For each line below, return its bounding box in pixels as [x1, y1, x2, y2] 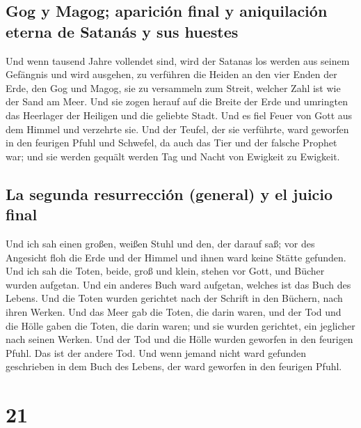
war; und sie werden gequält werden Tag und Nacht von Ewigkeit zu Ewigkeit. [6, 148, 340, 163]
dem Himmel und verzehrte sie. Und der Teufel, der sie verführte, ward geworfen [6, 121, 349, 136]
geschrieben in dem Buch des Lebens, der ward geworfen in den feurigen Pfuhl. [6, 359, 342, 374]
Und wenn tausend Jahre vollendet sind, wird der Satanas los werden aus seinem [6, 53, 350, 68]
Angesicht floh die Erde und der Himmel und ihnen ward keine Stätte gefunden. [6, 250, 346, 264]
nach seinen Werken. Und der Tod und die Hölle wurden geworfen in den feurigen [6, 332, 353, 346]
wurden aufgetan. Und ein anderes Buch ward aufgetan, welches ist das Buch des [6, 277, 351, 291]
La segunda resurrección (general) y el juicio [6, 183, 333, 204]
